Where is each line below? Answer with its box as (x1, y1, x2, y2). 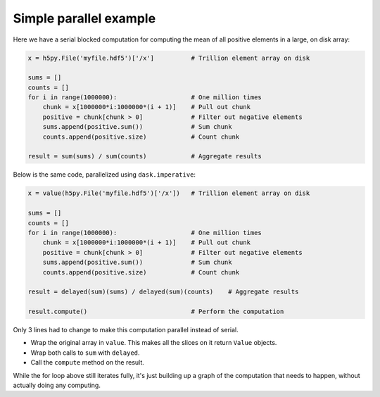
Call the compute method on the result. (30, 358, 144, 367)
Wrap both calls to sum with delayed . (30, 348, 140, 357)
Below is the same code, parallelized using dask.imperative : (13, 170, 196, 179)
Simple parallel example (13, 11, 156, 26)
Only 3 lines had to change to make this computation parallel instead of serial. (13, 326, 239, 334)
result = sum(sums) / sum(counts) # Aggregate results (27, 152, 262, 160)
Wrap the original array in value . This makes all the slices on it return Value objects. (30, 339, 277, 347)
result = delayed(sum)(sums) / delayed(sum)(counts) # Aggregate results (27, 288, 299, 296)
